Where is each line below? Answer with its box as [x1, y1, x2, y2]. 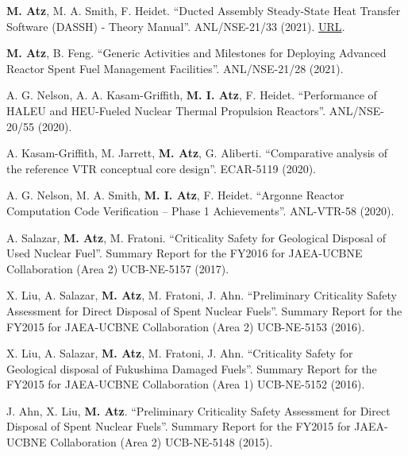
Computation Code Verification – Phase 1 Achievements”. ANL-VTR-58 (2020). [6, 202, 395, 218]
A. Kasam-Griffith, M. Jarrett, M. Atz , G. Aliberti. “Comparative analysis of [6, 145, 388, 161]
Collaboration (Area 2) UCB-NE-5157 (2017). [6, 260, 229, 276]
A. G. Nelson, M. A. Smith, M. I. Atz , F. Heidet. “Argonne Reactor [6, 187, 344, 203]
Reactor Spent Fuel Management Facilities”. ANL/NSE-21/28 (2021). [6, 60, 344, 76]
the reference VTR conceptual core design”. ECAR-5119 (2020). [6, 160, 317, 176]
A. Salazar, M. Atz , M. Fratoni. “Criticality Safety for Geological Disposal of [6, 229, 387, 245]
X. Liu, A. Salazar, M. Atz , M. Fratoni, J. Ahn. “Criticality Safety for [6, 345, 353, 361]
